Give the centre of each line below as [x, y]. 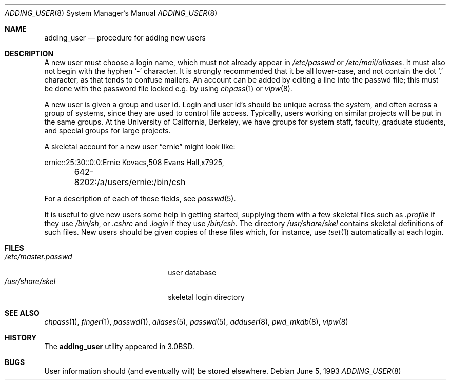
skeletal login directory [206, 297]
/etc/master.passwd [38, 257]
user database [192, 272]
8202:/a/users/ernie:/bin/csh [130, 182]
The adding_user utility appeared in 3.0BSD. [119, 346]
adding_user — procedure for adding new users [125, 38]
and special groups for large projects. [107, 130]
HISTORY [21, 338]
